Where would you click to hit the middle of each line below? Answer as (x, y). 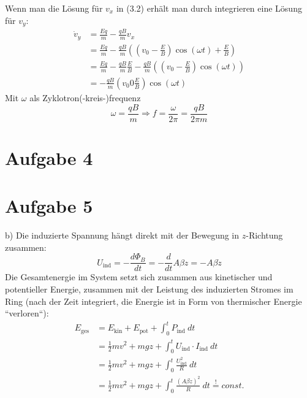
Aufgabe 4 (49, 157)
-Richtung (264, 235)
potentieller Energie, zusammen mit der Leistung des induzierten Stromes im (149, 289)
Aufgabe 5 (49, 206)
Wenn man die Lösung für (54, 8)
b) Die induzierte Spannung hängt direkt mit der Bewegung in (122, 235)
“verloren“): (27, 313)
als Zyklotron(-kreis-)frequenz (85, 97)
